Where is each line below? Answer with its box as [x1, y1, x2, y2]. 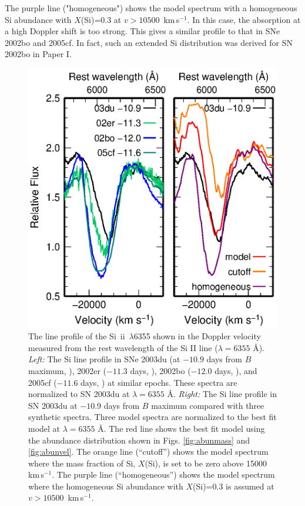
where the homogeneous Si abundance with [28, 479, 183, 492]
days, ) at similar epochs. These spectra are [81, 376, 237, 388]
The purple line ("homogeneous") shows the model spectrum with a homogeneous [5, 2, 297, 14]
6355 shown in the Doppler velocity [133, 330, 261, 342]
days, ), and [214, 364, 257, 376]
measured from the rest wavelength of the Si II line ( [28, 341, 218, 353]
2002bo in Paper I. [5, 48, 72, 60]
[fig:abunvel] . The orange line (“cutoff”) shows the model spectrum [28, 445, 269, 458]
